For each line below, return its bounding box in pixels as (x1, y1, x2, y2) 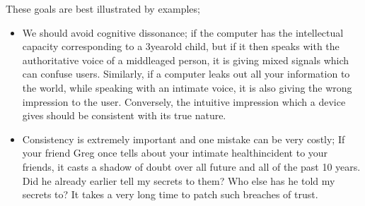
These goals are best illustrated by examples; (6, 1, 200, 16)
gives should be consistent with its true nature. (22, 108, 226, 123)
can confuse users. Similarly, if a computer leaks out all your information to (22, 66, 350, 81)
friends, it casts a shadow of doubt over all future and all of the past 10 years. (22, 159, 361, 174)
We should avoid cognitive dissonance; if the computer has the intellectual (22, 25, 344, 40)
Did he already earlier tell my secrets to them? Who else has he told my (22, 173, 335, 188)
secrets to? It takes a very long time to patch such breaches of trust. (22, 187, 318, 202)
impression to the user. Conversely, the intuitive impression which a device (22, 94, 346, 109)
